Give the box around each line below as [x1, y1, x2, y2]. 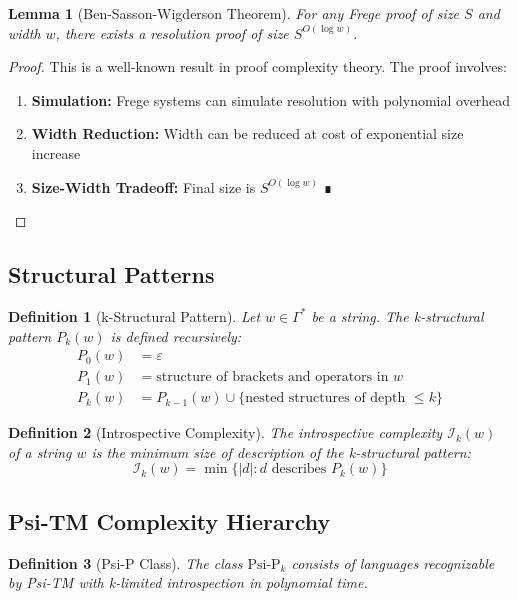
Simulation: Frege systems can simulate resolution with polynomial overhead [31, 89, 511, 110]
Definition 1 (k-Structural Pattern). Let [8, 305, 261, 326]
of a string [8, 441, 72, 462]
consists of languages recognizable [291, 552, 495, 573]
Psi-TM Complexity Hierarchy [8, 505, 331, 536]
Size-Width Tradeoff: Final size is [31, 176, 256, 197]
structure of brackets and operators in [156, 370, 389, 385]
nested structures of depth [245, 391, 406, 406]
